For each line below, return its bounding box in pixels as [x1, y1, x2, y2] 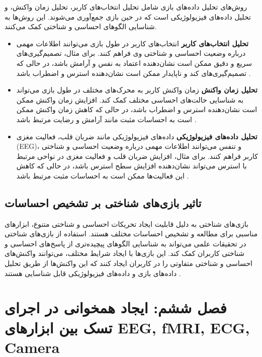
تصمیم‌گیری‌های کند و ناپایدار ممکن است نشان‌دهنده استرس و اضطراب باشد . [16, 67, 251, 78]
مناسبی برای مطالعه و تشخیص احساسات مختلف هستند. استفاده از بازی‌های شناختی [5, 228, 258, 239]
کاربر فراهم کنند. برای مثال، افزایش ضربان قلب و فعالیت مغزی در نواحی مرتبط [16, 150, 258, 161]
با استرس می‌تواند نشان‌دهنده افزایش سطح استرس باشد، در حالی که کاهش [16, 160, 247, 171]
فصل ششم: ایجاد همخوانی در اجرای [5, 297, 227, 318]
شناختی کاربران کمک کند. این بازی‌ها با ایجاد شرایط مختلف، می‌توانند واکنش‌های [5, 248, 244, 258]
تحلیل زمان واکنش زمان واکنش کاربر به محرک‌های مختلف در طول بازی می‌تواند [16, 84, 257, 95]
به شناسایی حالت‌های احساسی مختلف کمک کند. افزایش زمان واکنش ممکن [16, 94, 244, 105]
